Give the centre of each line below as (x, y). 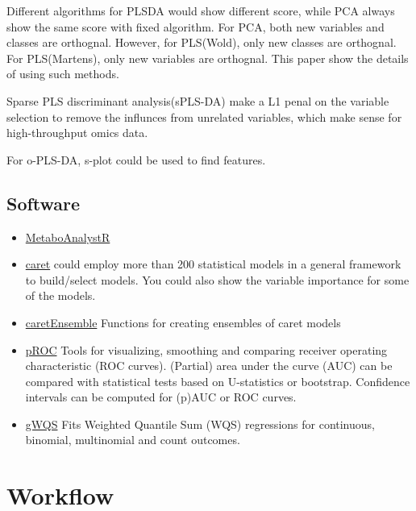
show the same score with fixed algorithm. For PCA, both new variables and (196, 26)
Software (44, 203)
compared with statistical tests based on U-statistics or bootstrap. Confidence (218, 381)
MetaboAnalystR (68, 237)
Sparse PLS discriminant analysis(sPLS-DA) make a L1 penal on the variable (198, 100)
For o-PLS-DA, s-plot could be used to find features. (136, 159)
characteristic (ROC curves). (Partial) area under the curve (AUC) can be (209, 366)
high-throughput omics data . (77, 133)
